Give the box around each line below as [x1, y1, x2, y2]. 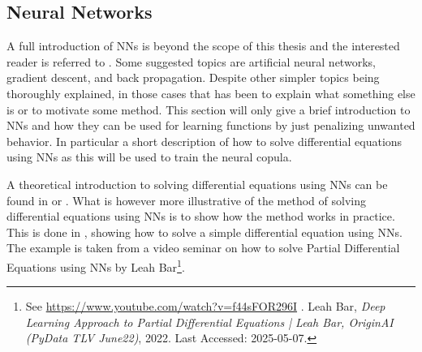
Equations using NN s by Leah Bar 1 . [6, 255, 185, 275]
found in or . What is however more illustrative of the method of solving [6, 191, 366, 208]
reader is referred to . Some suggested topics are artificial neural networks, [6, 53, 376, 70]
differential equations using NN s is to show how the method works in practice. [6, 208, 395, 225]
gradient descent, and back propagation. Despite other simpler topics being [6, 69, 380, 86]
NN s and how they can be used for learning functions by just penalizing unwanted [6, 117, 416, 134]
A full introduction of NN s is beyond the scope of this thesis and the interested [6, 37, 400, 54]
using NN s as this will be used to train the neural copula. [6, 148, 292, 165]
